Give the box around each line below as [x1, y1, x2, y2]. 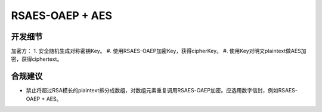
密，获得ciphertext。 [11, 55, 63, 63]
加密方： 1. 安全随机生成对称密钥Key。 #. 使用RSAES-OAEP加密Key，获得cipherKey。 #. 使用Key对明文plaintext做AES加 [11, 48, 306, 55]
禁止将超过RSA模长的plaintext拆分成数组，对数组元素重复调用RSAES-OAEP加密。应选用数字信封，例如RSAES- [26, 87, 298, 94]
